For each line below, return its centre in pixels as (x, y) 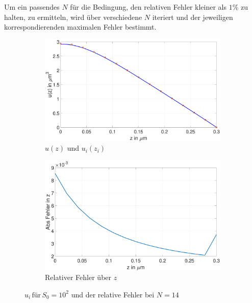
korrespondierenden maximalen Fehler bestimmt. (80, 27)
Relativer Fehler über (78, 277)
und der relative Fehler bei (113, 294)
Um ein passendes (32, 7)
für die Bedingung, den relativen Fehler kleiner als (148, 7)
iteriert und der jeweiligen (193, 17)
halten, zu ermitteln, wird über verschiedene (73, 17)
